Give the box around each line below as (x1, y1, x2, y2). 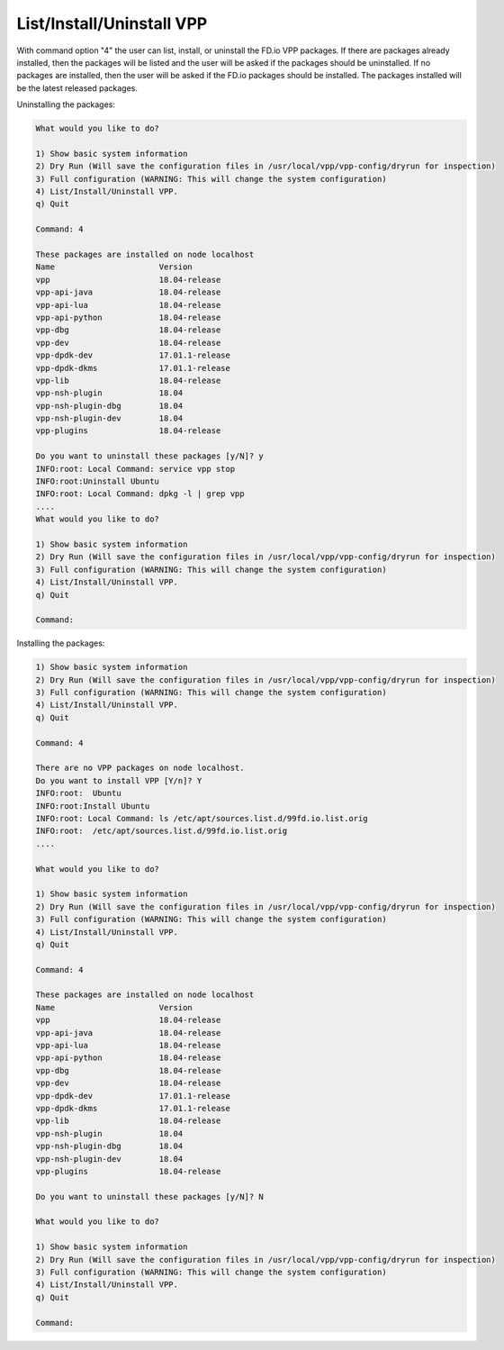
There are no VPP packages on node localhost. (35, 763, 245, 774)
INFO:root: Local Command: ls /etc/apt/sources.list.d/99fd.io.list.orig (35, 813, 368, 823)
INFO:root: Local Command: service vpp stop (35, 464, 236, 474)
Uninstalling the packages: (16, 99, 116, 110)
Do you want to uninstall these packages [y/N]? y (35, 451, 265, 461)
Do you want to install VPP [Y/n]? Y (35, 775, 202, 785)
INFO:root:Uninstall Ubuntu (35, 476, 159, 486)
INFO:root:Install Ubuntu (35, 801, 150, 811)
